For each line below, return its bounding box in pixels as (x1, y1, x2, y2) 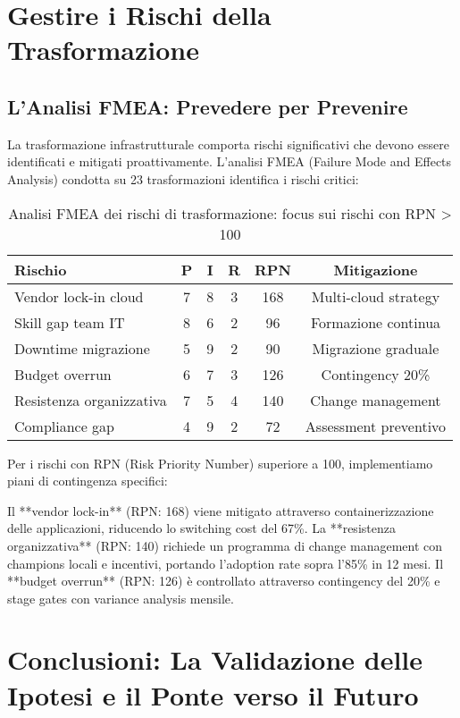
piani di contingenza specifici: (7, 471, 168, 490)
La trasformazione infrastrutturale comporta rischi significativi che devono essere (7, 134, 449, 153)
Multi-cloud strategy (311, 285, 440, 307)
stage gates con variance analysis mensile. (7, 588, 234, 607)
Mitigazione (333, 258, 418, 280)
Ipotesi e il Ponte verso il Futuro (7, 676, 419, 713)
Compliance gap (14, 415, 115, 436)
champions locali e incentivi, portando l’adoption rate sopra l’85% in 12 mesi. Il (7, 553, 444, 572)
